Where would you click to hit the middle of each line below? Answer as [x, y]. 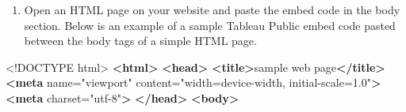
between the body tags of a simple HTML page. [140, 41]
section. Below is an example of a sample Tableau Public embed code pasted [210, 25]
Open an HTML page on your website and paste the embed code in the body [212, 9]
